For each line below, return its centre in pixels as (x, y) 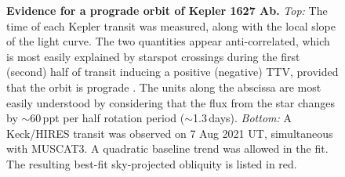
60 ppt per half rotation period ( (107, 118)
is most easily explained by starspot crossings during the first (153, 56)
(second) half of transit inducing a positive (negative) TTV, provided (172, 72)
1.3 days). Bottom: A (242, 118)
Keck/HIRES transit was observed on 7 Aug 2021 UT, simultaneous (170, 133)
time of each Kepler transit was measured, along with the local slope (171, 25)
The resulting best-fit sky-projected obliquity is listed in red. (152, 163)
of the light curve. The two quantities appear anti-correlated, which (168, 41)
